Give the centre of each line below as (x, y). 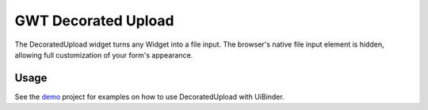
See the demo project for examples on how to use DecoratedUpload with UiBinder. (149, 97)
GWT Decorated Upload (94, 21)
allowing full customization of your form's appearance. (104, 55)
